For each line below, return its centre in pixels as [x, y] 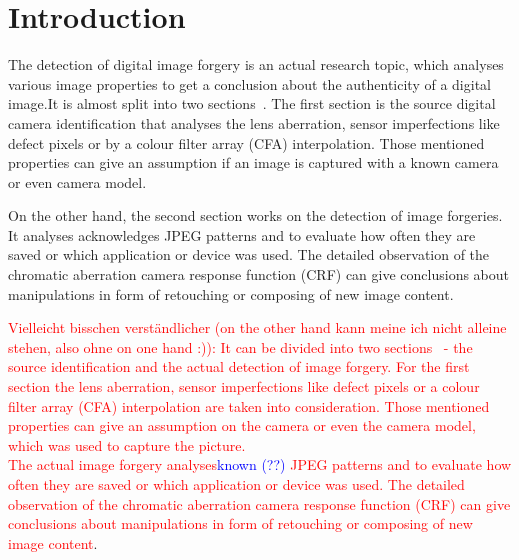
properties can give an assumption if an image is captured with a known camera [253, 162]
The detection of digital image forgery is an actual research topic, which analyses [256, 64]
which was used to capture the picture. [127, 444]
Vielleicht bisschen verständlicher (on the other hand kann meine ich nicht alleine [257, 327]
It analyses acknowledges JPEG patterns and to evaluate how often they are [242, 234]
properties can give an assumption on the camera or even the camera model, [242, 425]
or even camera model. [77, 181]
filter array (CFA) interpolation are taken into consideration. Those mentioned [249, 405]
